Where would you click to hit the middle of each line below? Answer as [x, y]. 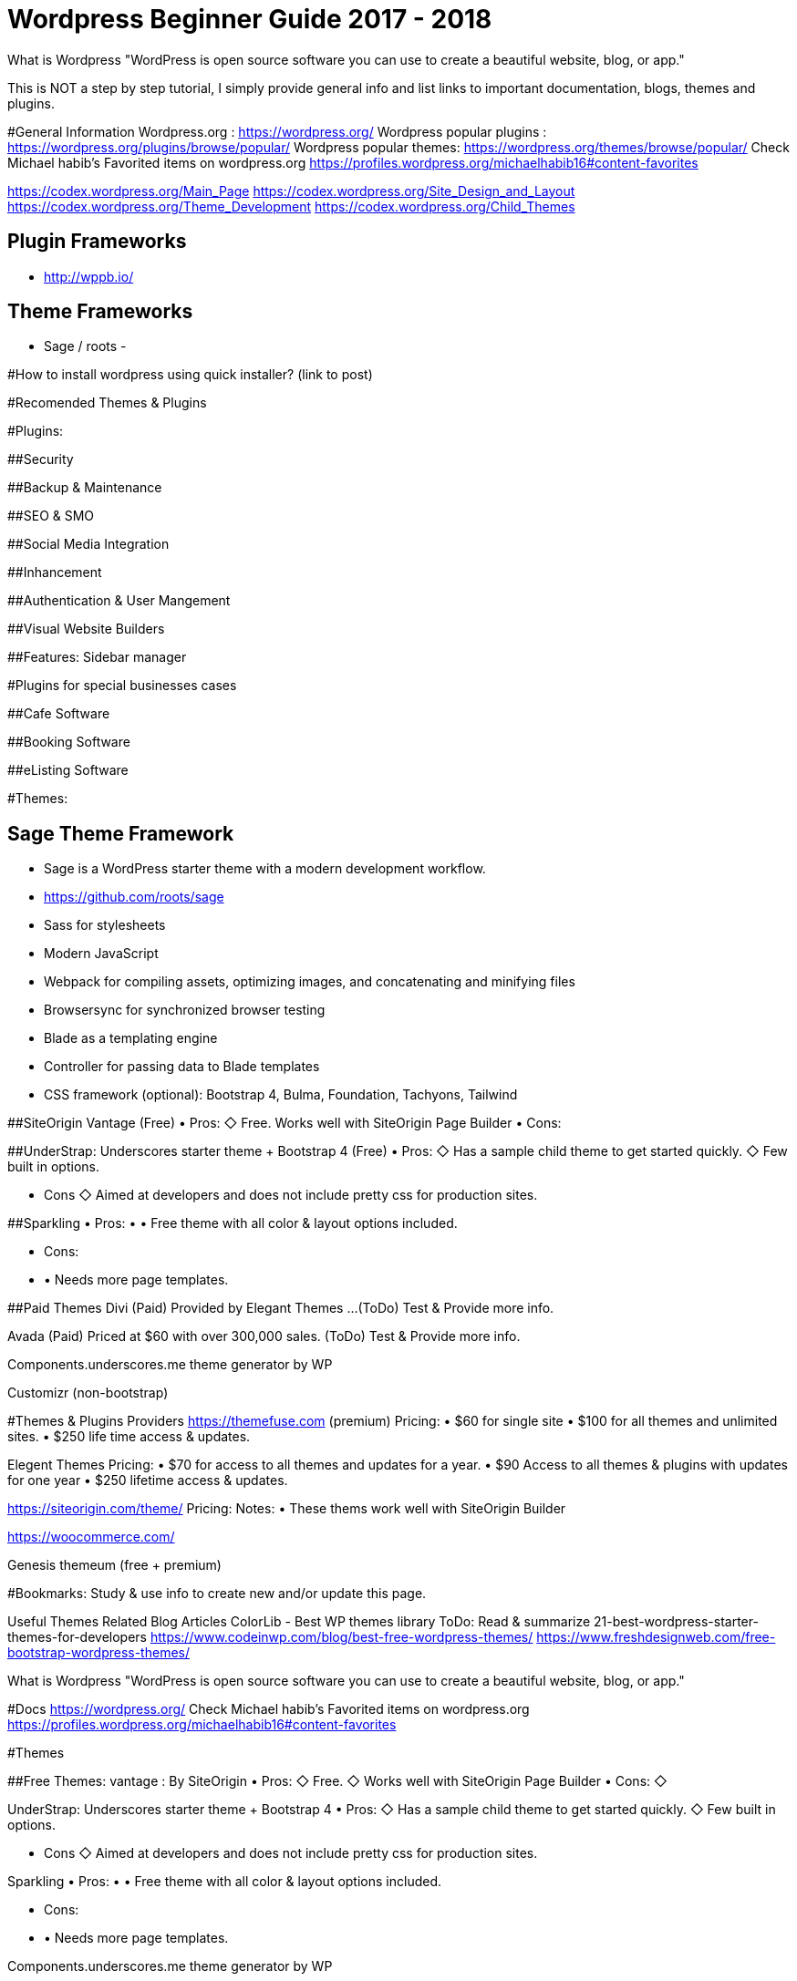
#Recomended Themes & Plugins [107, 403]
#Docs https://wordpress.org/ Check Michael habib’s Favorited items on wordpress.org [269, 1709]
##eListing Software [68, 770]
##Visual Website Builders [86, 629]
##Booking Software [69, 742]
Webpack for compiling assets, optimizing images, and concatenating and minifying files [310, 982]
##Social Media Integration [88, 544]
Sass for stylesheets [105, 925]
